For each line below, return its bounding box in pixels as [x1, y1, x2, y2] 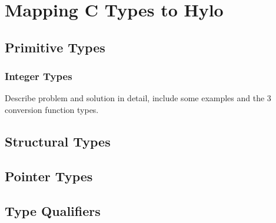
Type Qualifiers [5, 201, 101, 219]
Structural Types [5, 132, 111, 150]
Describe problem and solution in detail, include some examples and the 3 [5, 92, 271, 104]
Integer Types [5, 69, 72, 84]
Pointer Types [5, 167, 93, 185]
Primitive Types [5, 38, 105, 56]
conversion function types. [5, 103, 99, 115]
